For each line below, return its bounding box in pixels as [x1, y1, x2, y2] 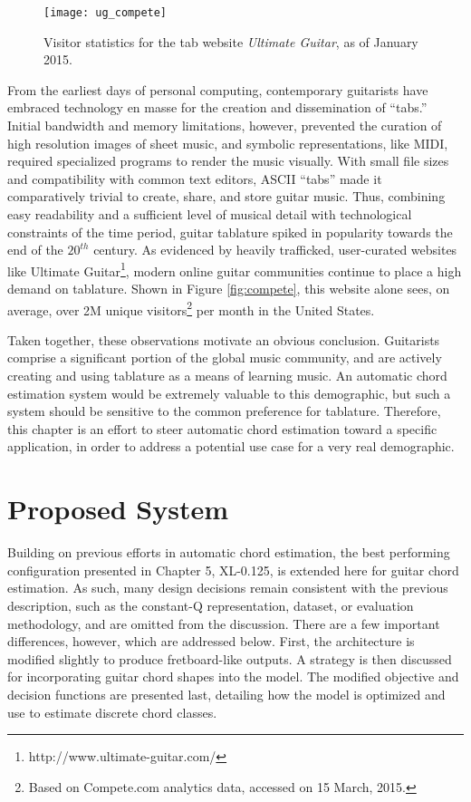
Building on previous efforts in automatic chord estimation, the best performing [7, 543, 450, 562]
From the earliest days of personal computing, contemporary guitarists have [7, 80, 428, 99]
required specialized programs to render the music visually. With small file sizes [7, 151, 449, 170]
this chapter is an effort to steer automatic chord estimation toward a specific [7, 419, 437, 438]
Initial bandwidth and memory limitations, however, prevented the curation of [7, 116, 442, 135]
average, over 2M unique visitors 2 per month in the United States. [7, 297, 375, 319]
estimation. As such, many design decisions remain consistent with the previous [7, 578, 448, 597]
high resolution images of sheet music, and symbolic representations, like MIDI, [7, 133, 448, 152]
